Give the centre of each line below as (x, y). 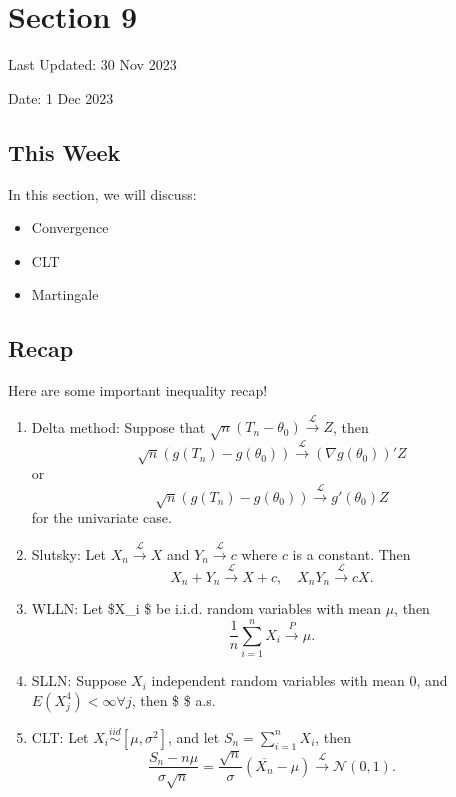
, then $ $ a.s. (173, 699)
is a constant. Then (351, 553)
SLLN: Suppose (79, 680)
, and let (193, 736)
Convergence (70, 227)
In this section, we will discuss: (102, 193)
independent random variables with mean (278, 680)
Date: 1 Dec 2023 (61, 97)
